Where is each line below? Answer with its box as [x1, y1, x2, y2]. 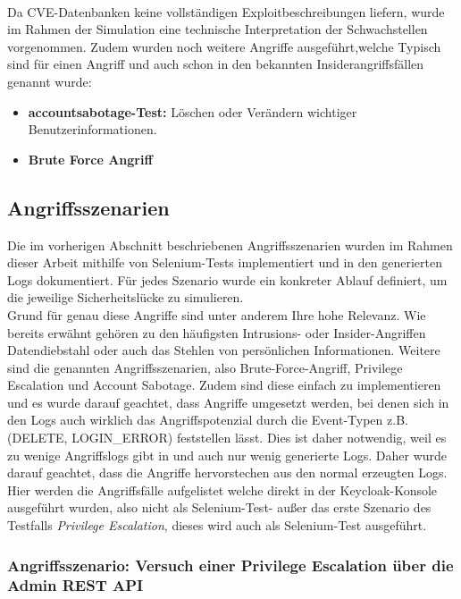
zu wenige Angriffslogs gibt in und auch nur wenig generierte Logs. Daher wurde [7, 445, 448, 464]
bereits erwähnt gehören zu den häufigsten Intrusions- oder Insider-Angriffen [7, 323, 426, 342]
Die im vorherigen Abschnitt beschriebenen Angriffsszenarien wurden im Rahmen [7, 235, 453, 254]
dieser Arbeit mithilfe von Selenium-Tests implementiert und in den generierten [7, 253, 442, 272]
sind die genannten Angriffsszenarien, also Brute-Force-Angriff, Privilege [7, 358, 403, 376]
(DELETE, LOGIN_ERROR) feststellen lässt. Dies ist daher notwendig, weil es [7, 428, 447, 447]
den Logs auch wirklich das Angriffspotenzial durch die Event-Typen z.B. [7, 410, 408, 429]
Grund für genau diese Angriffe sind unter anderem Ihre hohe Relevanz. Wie [7, 305, 426, 324]
